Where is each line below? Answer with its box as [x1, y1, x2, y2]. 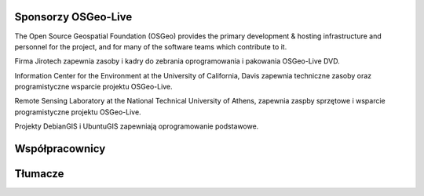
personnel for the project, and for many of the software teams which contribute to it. [14, 42, 287, 51]
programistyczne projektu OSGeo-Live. [14, 107, 141, 117]
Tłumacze [14, 167, 64, 180]
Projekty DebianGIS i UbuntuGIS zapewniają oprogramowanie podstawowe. [14, 122, 259, 131]
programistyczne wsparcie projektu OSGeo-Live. [14, 82, 173, 92]
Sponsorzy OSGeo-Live [14, 10, 133, 24]
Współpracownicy [14, 142, 106, 156]
